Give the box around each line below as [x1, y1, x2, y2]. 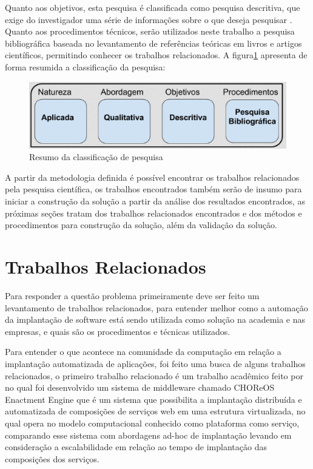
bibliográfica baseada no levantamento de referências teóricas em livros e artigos [5, 36, 302, 49]
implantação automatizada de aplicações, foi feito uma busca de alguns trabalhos [5, 357, 306, 369]
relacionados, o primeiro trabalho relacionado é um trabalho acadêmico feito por [5, 369, 303, 382]
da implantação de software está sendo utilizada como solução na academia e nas [5, 313, 306, 326]
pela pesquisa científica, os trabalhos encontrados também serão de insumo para [5, 183, 302, 195]
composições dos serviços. [5, 452, 99, 465]
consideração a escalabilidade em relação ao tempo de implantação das [5, 440, 267, 453]
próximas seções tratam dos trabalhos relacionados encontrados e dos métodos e [5, 206, 302, 219]
